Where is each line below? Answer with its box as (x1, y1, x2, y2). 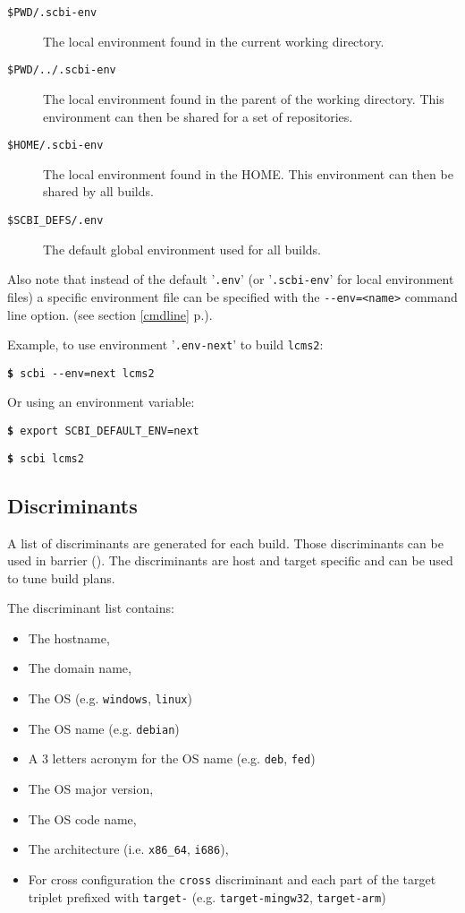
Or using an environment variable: (7, 392, 195, 411)
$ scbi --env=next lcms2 (7, 366, 155, 380)
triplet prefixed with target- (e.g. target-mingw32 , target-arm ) (28, 887, 386, 906)
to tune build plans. (7, 568, 115, 587)
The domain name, (28, 659, 131, 677)
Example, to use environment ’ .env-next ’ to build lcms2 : (7, 335, 324, 354)
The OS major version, (28, 779, 154, 798)
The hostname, (28, 628, 110, 647)
